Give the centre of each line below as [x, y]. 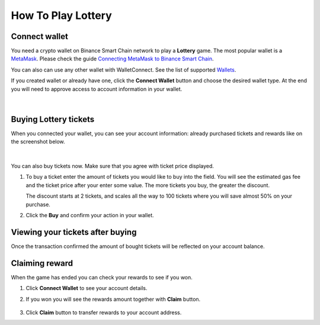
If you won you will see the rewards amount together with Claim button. [113, 299]
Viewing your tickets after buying [74, 232]
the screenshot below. [38, 141]
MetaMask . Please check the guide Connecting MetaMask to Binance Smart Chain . [112, 59]
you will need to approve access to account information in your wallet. [97, 89]
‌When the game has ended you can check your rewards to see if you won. [102, 277]
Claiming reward [42, 263]
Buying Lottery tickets [53, 119]
